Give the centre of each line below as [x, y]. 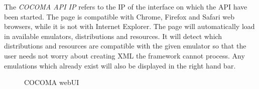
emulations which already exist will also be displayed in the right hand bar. [120, 65]
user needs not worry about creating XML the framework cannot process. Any [124, 55]
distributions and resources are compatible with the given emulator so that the [125, 46]
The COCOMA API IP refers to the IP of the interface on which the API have [126, 6]
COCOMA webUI [52, 82]
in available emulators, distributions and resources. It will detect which [113, 36]
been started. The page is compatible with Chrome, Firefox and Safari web [119, 16]
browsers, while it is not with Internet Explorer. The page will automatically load [129, 26]
